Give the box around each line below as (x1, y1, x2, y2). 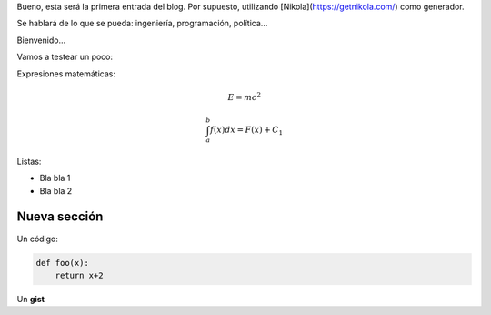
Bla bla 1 (39, 173, 71, 184)
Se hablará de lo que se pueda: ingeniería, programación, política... (16, 18, 268, 29)
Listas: (16, 156, 42, 167)
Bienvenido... (16, 35, 66, 46)
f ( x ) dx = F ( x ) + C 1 (210, 125, 284, 137)
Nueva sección (16, 209, 104, 225)
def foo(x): (35, 258, 90, 268)
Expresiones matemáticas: (16, 68, 116, 79)
